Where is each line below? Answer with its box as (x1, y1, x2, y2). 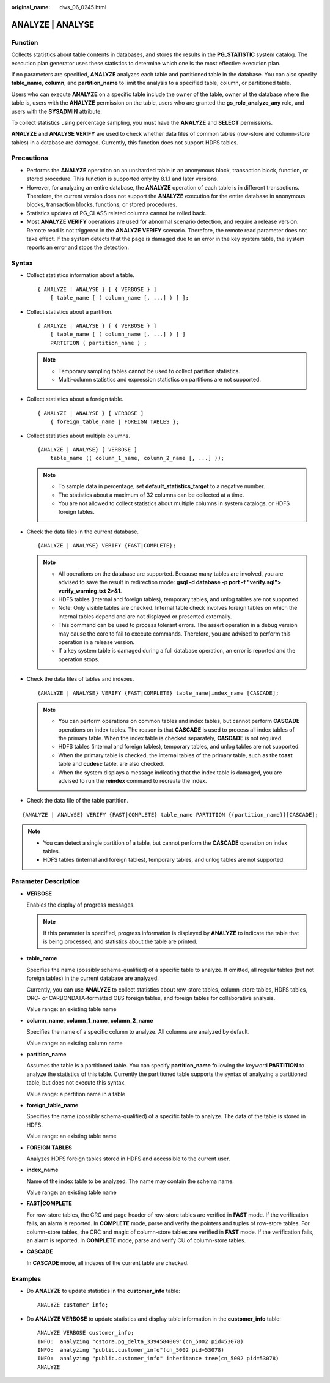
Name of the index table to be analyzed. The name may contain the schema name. (26, 1177, 235, 1185)
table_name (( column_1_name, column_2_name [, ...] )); (50, 454, 224, 462)
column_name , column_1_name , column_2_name (26, 1017, 153, 1024)
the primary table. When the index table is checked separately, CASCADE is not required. (58, 735, 284, 742)
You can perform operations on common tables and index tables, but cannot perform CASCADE (58, 717, 300, 725)
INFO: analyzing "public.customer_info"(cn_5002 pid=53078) (37, 1346, 224, 1353)
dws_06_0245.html (59, 4, 107, 10)
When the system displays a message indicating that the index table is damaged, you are (58, 768, 282, 776)
